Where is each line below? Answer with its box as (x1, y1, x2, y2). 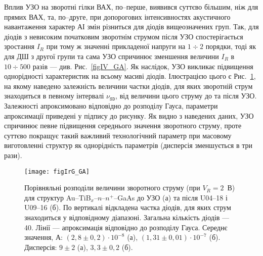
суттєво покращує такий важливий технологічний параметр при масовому (4, 130, 232, 140)
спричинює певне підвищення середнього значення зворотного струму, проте (4, 120, 242, 131)
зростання (4, 41, 35, 52)
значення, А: (24, 232, 63, 242)
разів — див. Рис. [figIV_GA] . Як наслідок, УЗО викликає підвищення (32, 61, 253, 71)
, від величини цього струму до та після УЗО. (115, 90, 257, 101)
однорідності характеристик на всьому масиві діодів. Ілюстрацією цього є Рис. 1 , (4, 71, 256, 81)
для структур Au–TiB (24, 192, 91, 202)
